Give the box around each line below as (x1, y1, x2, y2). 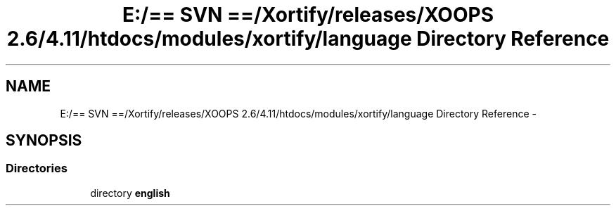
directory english (90, 186, 170, 199)
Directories (6, 161, 68, 176)
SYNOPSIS (6, 132, 82, 150)
